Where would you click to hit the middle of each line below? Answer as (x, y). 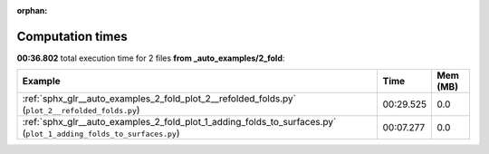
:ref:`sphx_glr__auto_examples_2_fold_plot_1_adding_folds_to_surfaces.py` (179, 122)
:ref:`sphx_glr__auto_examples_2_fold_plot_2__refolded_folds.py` (159, 99)
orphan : (32, 10)
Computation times (72, 36)
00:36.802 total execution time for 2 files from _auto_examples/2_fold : (151, 58)
